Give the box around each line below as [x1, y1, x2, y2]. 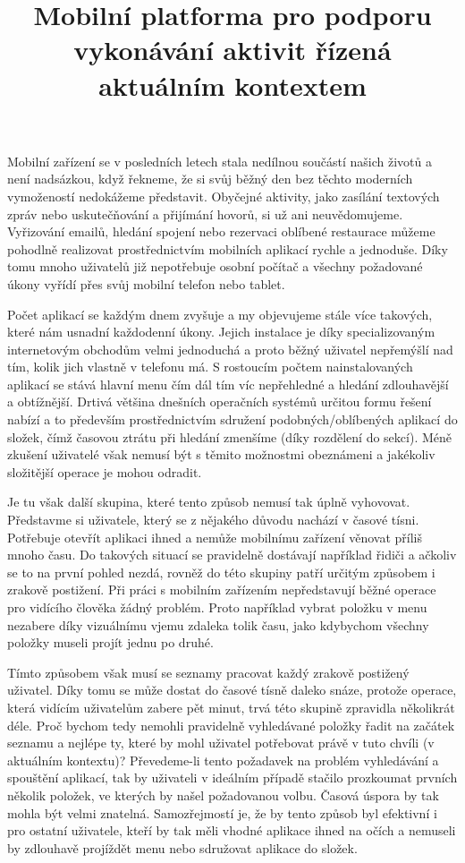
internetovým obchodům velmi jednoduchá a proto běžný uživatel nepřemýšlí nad [7, 339, 453, 358]
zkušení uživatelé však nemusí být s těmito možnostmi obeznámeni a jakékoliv [7, 445, 435, 464]
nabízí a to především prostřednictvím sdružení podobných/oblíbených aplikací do [7, 410, 458, 429]
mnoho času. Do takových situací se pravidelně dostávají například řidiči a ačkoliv [7, 545, 457, 564]
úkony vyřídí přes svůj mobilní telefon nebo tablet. [7, 274, 285, 293]
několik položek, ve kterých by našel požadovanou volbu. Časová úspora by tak [7, 785, 439, 804]
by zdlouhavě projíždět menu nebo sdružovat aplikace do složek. [7, 838, 358, 857]
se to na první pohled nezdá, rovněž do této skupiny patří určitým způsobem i [7, 562, 435, 581]
